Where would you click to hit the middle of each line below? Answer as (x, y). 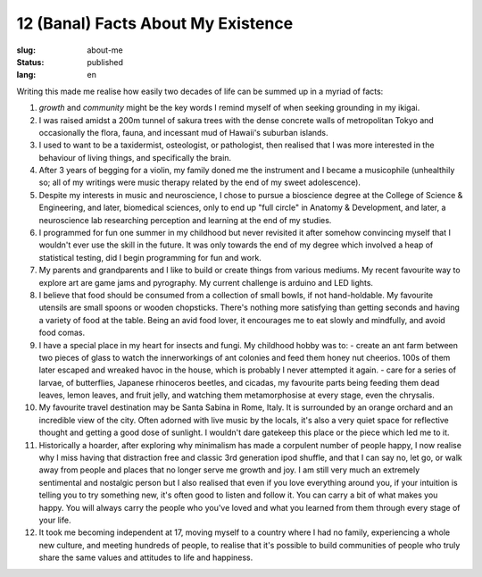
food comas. (62, 333)
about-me (105, 50)
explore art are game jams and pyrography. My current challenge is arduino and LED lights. (206, 282)
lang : (26, 75)
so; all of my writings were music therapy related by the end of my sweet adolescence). (200, 182)
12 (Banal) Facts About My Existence (155, 23)
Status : (30, 62)
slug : (26, 50)
